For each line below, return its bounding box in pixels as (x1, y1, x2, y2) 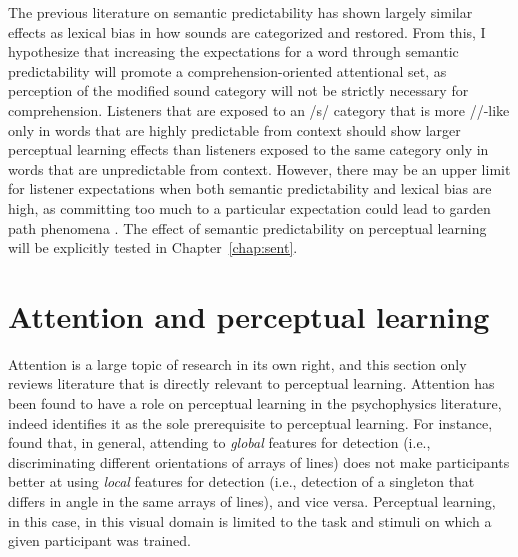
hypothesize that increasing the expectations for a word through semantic (8, 41, 459, 62)
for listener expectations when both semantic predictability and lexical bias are (8, 178, 492, 199)
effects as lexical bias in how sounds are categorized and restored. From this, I (8, 21, 486, 42)
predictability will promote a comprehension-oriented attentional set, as (8, 60, 447, 81)
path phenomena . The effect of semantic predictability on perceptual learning (8, 217, 487, 238)
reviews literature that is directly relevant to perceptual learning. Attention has (8, 373, 495, 394)
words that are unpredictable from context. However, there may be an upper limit (8, 158, 511, 179)
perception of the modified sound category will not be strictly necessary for (8, 80, 469, 101)
